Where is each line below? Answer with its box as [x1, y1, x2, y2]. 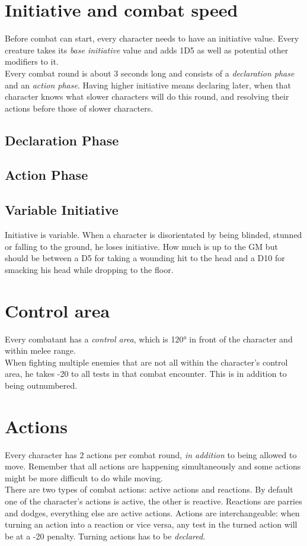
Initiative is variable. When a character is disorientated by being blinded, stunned [5, 228, 302, 241]
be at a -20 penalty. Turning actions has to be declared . [5, 529, 206, 542]
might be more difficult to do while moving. [5, 471, 163, 484]
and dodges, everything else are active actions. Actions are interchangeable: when [5, 506, 300, 519]
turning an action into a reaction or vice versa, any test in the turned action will [5, 518, 298, 531]
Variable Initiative [5, 201, 119, 219]
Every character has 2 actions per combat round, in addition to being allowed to [5, 448, 297, 461]
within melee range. [5, 344, 76, 357]
